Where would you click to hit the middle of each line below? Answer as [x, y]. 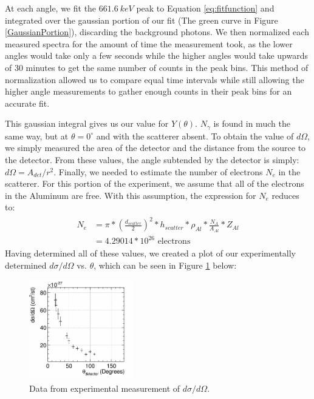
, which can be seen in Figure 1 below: [165, 265]
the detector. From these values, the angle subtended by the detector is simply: [152, 159]
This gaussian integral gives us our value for [87, 123]
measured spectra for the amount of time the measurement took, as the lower [149, 43]
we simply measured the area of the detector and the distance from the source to [155, 148]
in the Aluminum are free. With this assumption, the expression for [131, 195]
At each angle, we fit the [51, 8]
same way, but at [37, 136]
